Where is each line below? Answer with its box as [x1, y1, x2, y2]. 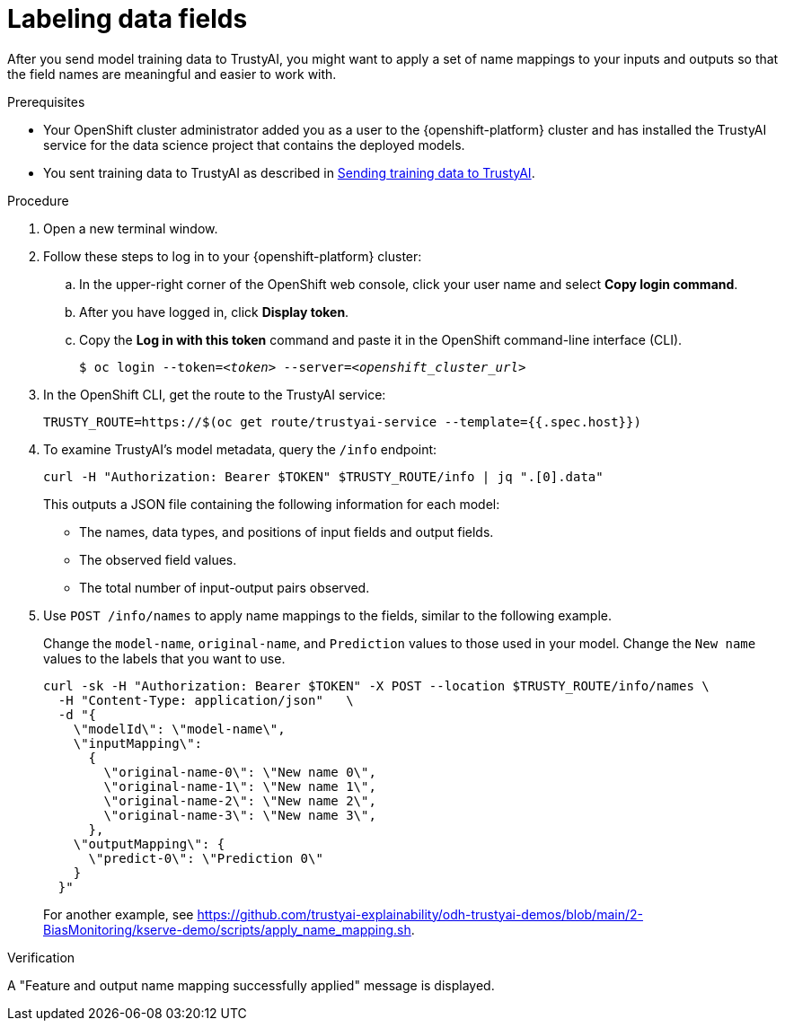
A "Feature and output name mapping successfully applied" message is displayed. [7, 977, 495, 993]
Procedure [7, 192, 69, 208]
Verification [7, 949, 75, 965]
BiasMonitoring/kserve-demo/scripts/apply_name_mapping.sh [43, 921, 411, 937]
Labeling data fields [7, 4, 248, 34]
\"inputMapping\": [73, 735, 203, 751]
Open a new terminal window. [43, 220, 218, 236]
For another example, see [43, 906, 194, 922]
